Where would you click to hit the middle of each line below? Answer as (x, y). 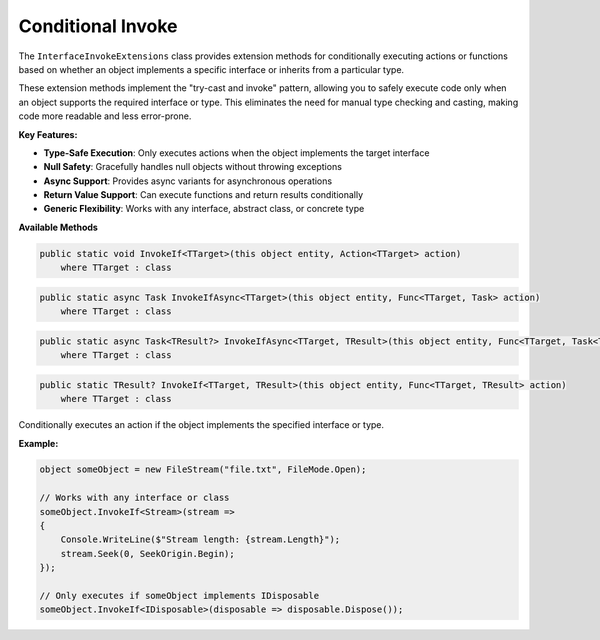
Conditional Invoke (98, 26)
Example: (38, 443)
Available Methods (58, 227)
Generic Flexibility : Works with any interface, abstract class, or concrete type (204, 209)
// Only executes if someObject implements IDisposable (179, 595)
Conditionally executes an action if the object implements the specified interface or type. (201, 425)
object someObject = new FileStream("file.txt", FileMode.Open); (203, 469)
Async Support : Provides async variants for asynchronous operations (188, 181)
